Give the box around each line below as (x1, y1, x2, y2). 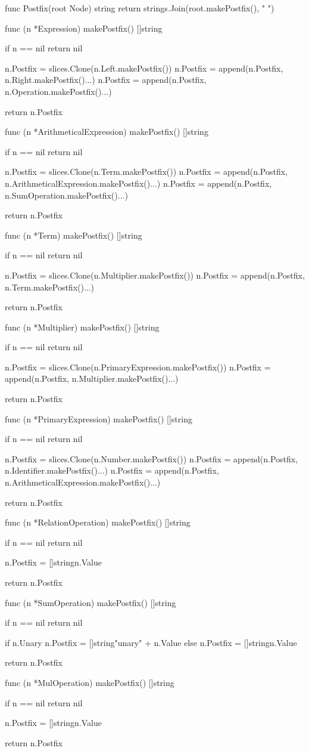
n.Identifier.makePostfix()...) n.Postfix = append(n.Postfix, (5, 464, 219, 477)
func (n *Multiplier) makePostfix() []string (5, 320, 160, 333)
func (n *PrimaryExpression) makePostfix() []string (5, 412, 192, 425)
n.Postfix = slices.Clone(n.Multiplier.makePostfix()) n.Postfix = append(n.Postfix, (5, 268, 305, 281)
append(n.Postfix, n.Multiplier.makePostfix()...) (5, 372, 179, 385)
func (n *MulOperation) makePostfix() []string (5, 676, 174, 688)
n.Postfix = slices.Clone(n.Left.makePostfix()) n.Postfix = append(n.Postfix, (5, 61, 283, 74)
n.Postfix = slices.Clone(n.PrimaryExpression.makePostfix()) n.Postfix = (5, 360, 271, 373)
